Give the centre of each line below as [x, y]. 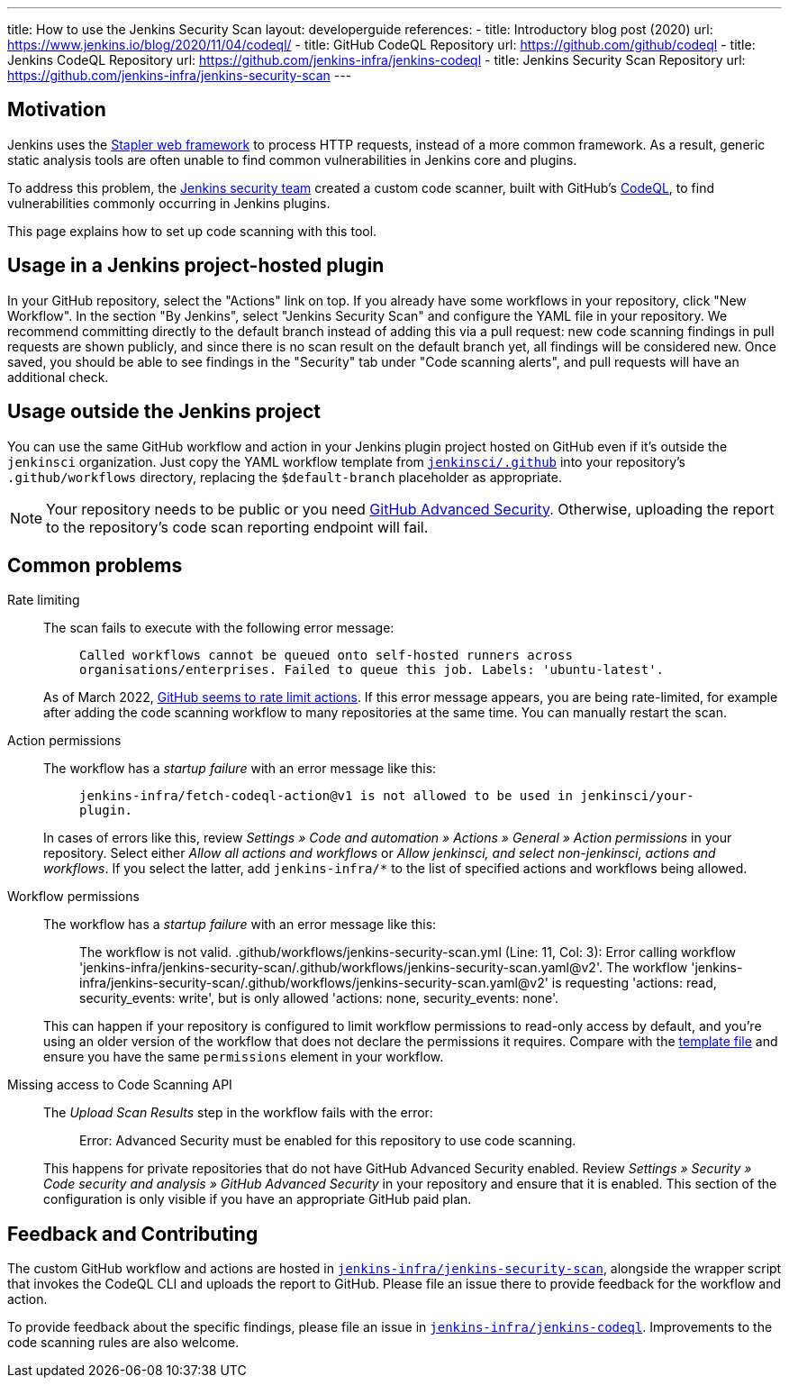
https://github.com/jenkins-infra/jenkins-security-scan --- [180, 75]
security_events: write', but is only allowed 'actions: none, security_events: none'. [319, 998]
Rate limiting [44, 600]
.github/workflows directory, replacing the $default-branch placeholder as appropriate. [285, 477]
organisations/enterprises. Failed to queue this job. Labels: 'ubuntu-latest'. [372, 670]
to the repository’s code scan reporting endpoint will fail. [237, 527]
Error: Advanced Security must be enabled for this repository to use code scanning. [328, 1141]
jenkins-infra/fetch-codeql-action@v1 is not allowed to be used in [326, 796]
